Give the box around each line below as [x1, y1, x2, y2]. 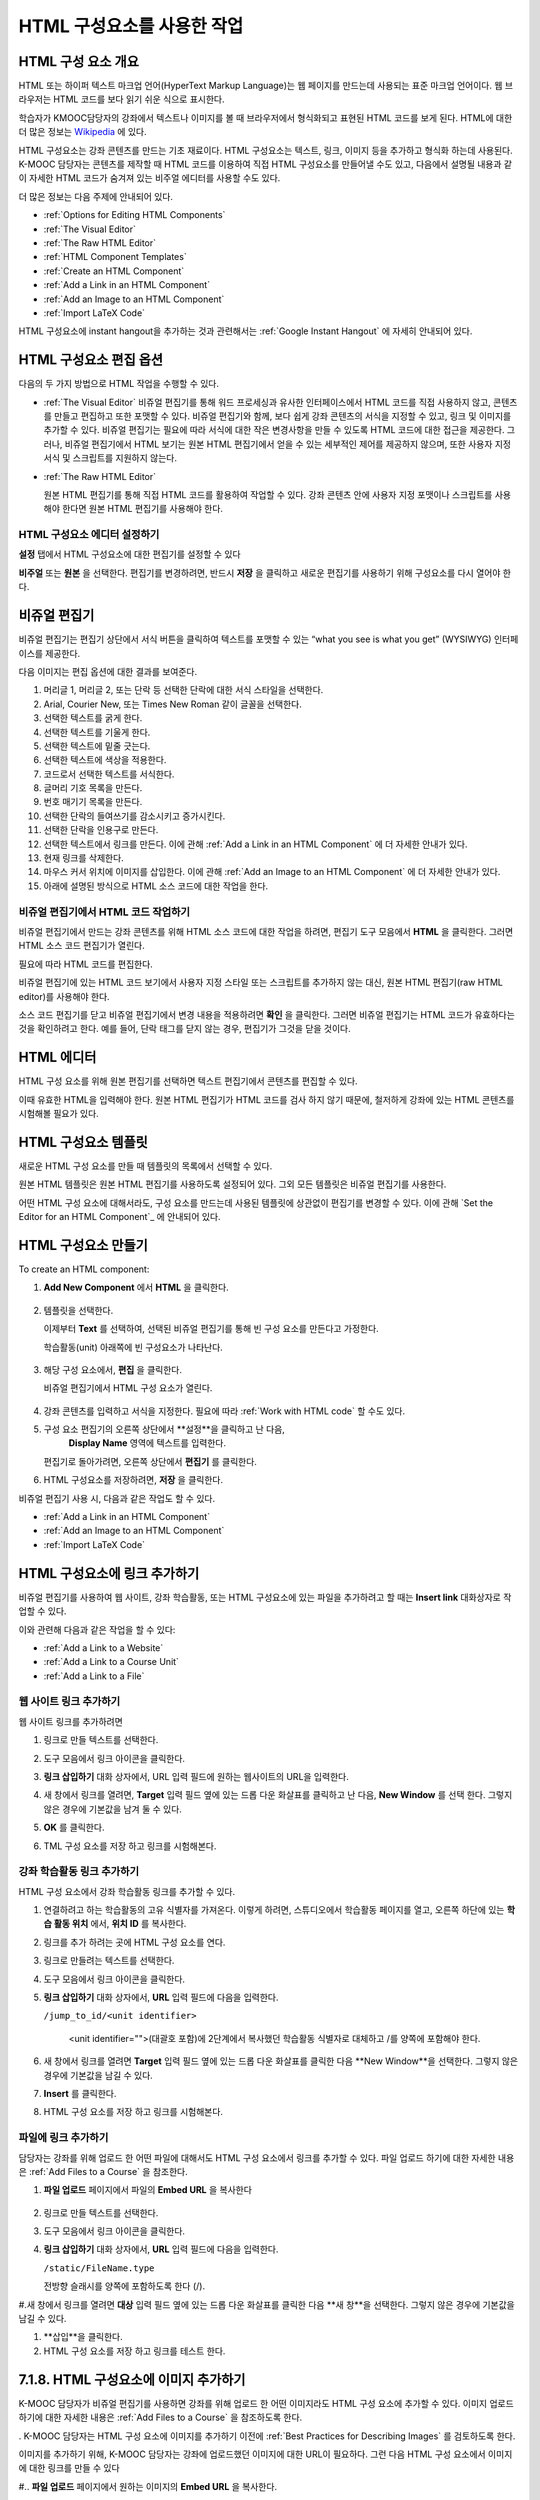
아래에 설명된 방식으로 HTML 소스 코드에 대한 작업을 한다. [43, 880, 269, 892]
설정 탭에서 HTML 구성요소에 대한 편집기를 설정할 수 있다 [18, 548, 241, 560]
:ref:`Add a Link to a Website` [43, 1641, 164, 1654]
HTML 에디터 [18, 1049, 97, 1066]
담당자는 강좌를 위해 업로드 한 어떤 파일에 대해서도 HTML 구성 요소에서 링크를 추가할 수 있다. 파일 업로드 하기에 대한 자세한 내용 [18, 2151, 515, 2164]
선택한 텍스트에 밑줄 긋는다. [43, 740, 151, 752]
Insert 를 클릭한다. [43, 2088, 117, 2099]
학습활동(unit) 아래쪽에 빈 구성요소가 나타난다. [43, 1341, 224, 1353]
